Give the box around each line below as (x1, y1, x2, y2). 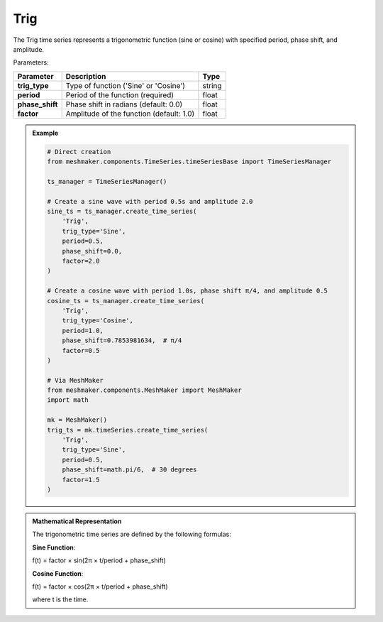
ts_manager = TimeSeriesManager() (47, 178, 167, 185)
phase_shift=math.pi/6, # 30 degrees (62, 466, 197, 474)
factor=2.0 (62, 257, 100, 265)
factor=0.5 (62, 347, 100, 354)
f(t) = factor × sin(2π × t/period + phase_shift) (32, 556, 166, 564)
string (202, 80, 223, 90)
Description (65, 71, 106, 81)
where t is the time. (32, 595, 89, 604)
